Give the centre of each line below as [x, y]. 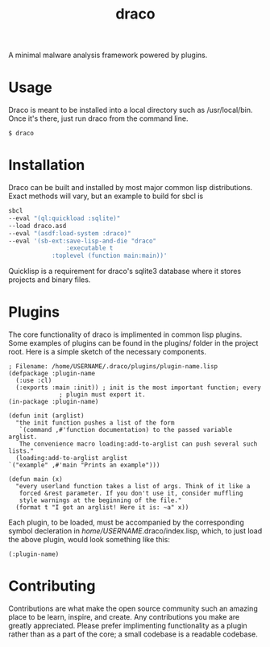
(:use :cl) [34, 381]
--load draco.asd [37, 226]
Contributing [52, 586]
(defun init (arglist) [46, 416]
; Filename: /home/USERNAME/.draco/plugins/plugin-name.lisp [113, 367]
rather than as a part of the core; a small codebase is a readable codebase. [133, 634]
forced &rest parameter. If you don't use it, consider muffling [131, 494]
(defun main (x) [35, 479]
